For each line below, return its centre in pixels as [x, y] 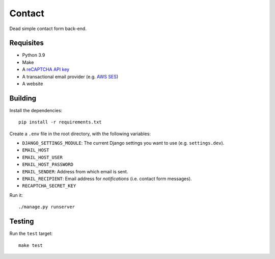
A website [33, 84]
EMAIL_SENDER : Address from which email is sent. [75, 171]
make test [31, 245]
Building [23, 98]
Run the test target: [31, 234]
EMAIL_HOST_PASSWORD [48, 165]
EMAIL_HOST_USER [43, 157]
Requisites [27, 43]
